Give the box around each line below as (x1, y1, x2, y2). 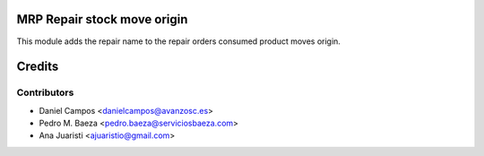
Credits (16, 59, 59, 74)
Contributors (16, 86, 74, 99)
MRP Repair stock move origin (16, 12, 188, 27)
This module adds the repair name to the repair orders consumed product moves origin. (16, 36, 341, 47)
